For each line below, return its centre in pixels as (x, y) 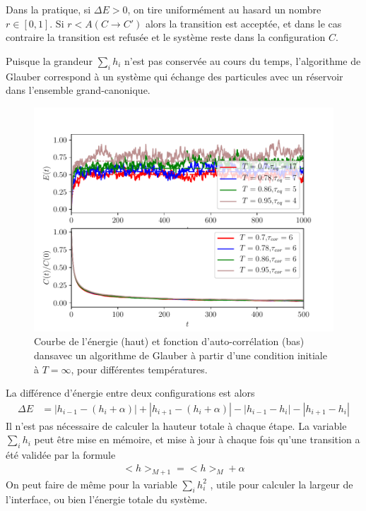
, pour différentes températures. (139, 369)
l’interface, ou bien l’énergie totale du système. (107, 499)
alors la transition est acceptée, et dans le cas (243, 23)
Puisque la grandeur (49, 60)
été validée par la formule (61, 455)
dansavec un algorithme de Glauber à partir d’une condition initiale (181, 355)
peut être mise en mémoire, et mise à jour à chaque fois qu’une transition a (197, 439)
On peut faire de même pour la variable (91, 484)
